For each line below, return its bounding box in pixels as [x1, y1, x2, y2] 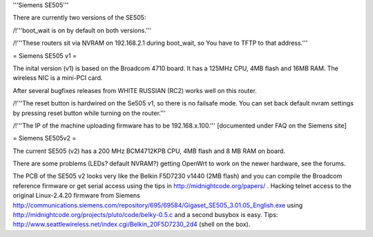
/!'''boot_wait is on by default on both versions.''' [12, 26, 152, 34]
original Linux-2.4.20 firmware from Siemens [12, 192, 141, 200]
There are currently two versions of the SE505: [12, 14, 146, 22]
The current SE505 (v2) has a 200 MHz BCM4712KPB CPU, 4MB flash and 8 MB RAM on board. [12, 147, 286, 155]
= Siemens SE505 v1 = [12, 52, 77, 60]
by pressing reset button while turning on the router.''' [12, 109, 166, 117]
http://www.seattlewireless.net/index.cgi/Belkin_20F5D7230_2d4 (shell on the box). [12, 220, 251, 229]
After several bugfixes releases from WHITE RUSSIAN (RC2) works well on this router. [12, 86, 257, 94]
